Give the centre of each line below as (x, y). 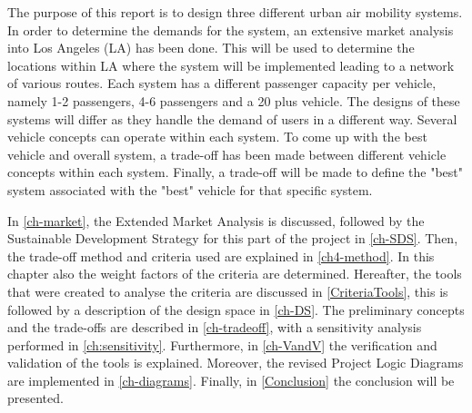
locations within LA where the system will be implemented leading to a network (231, 65)
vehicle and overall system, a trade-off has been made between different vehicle (227, 154)
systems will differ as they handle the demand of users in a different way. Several (232, 118)
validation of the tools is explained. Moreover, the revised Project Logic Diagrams (236, 363)
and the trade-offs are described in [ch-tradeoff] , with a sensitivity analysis (215, 327)
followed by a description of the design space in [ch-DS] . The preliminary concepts (236, 309)
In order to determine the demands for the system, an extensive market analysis (231, 29)
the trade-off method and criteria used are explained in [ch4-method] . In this (221, 256)
